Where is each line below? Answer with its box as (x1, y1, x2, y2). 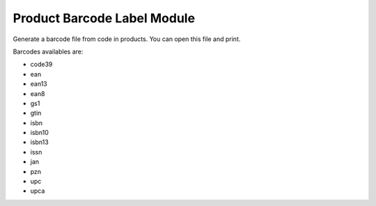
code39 (30, 60, 53, 69)
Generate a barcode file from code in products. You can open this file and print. (13, 35, 241, 43)
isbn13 (30, 138, 49, 146)
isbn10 (30, 129, 49, 137)
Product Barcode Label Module (13, 10, 195, 26)
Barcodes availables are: (13, 47, 84, 56)
